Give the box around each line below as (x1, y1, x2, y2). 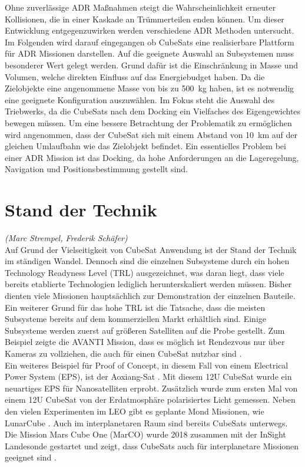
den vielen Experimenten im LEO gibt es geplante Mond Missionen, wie (5, 404, 264, 417)
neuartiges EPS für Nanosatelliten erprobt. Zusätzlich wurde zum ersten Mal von (5, 382, 298, 394)
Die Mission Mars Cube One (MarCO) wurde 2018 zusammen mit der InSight (5, 428, 286, 440)
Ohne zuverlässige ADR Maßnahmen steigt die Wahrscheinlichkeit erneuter (5, 1, 276, 13)
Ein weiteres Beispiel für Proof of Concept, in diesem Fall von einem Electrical (5, 359, 289, 371)
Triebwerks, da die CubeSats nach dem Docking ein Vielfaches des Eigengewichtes (5, 105, 301, 117)
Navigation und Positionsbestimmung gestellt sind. (5, 163, 188, 175)
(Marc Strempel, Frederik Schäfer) (5, 232, 128, 244)
